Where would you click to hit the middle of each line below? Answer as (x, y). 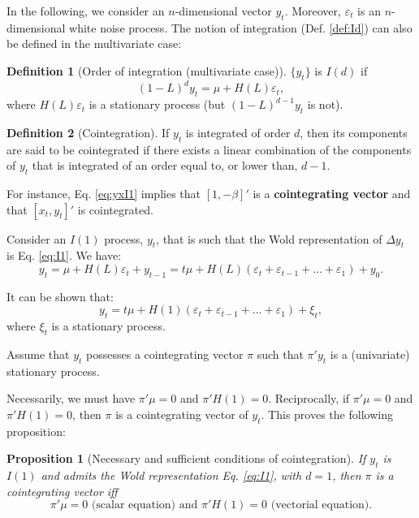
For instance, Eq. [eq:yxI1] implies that (104, 194)
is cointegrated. (115, 209)
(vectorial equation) (320, 505)
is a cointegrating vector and (332, 194)
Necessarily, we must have (71, 398)
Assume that (38, 354)
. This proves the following (327, 414)
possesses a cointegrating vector (165, 354)
